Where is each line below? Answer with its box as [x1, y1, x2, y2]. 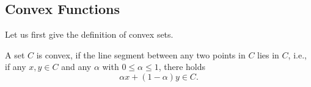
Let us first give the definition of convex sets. [5, 28, 174, 41]
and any [61, 60, 92, 73]
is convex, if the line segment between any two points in [36, 48, 246, 61]
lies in [257, 48, 279, 61]
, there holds [158, 60, 206, 73]
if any [5, 60, 26, 73]
